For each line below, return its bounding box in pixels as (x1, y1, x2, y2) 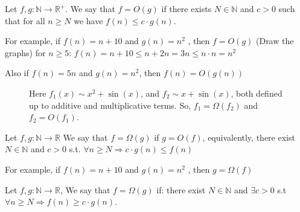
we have (74, 14, 103, 27)
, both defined (231, 86, 282, 99)
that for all (5, 14, 45, 27)
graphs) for (5, 46, 46, 59)
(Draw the (255, 34, 294, 47)
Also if (5, 66, 29, 79)
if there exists (161, 2, 212, 14)
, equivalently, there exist (202, 130, 295, 143)
